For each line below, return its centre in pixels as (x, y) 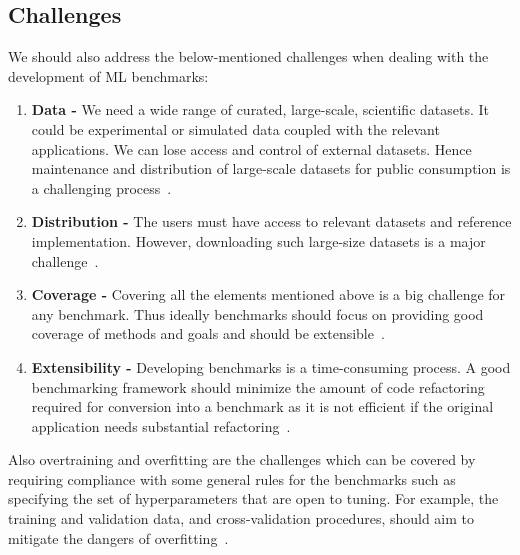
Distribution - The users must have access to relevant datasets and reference (271, 221)
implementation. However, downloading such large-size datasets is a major (258, 240)
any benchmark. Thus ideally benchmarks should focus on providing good (257, 313)
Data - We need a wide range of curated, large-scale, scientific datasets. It (260, 109)
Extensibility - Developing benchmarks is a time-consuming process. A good (271, 366)
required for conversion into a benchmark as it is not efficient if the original (262, 406)
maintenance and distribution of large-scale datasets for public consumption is (271, 168)
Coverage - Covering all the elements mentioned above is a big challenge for (268, 294)
